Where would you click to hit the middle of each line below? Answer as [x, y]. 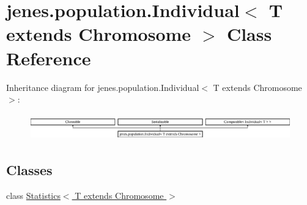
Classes [29, 169]
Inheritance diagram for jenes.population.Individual [103, 87]
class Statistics [33, 195]
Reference [49, 58]
